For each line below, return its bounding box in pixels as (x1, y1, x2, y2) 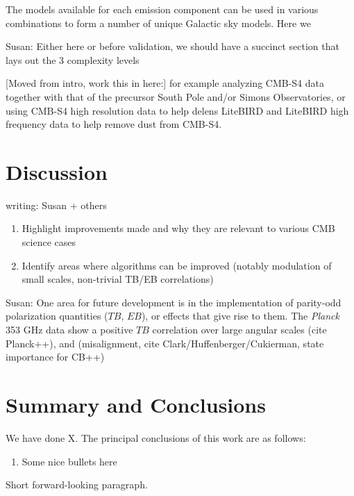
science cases (22, 235, 76, 249)
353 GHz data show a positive (6, 322, 133, 337)
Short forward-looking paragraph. (6, 477, 148, 492)
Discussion (6, 157, 108, 185)
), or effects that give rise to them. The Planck (141, 308, 339, 323)
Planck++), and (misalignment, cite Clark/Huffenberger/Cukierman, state (6, 336, 324, 350)
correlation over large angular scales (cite (152, 322, 327, 337)
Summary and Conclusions (6, 390, 266, 418)
